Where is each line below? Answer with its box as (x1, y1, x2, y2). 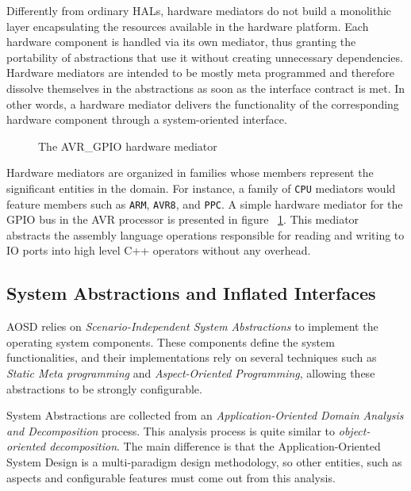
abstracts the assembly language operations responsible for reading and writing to (6, 226, 405, 243)
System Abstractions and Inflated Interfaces (6, 281, 376, 305)
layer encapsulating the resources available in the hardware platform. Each (6, 17, 369, 34)
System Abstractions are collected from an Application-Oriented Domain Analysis (6, 407, 404, 424)
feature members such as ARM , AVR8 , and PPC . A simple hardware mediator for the (6, 195, 403, 212)
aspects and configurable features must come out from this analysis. (6, 469, 336, 485)
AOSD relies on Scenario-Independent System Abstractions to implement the (6, 318, 378, 335)
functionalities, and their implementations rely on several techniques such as (6, 349, 377, 366)
